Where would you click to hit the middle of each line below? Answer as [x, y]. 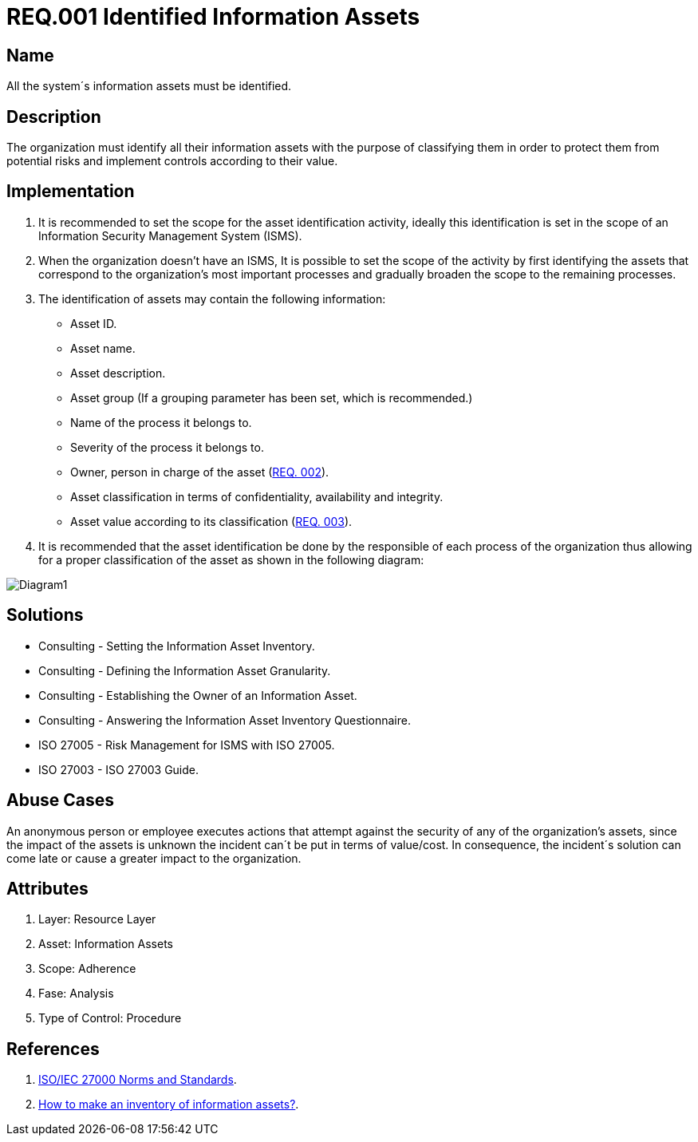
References [53, 1049]
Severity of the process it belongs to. [167, 447]
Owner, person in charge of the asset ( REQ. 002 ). [200, 472]
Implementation [71, 192]
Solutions [45, 615]
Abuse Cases [60, 800]
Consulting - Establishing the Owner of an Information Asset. [198, 695]
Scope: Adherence [87, 969]
